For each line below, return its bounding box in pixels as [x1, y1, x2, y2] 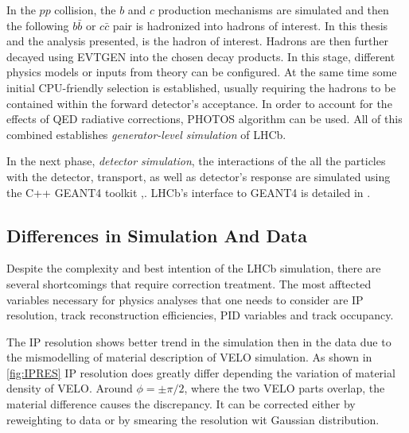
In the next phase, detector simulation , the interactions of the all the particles [6, 153, 386, 169]
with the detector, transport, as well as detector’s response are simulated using [6, 168, 391, 184]
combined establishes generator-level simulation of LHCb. [6, 126, 286, 142]
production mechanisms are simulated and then [158, 2, 389, 17]
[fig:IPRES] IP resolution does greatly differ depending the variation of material [6, 364, 395, 381]
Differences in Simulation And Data [6, 222, 307, 247]
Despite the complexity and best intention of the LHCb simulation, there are [6, 260, 381, 276]
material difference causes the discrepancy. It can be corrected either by [6, 396, 356, 412]
